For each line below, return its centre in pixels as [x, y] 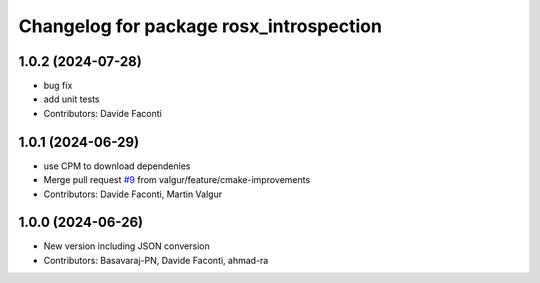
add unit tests [71, 99]
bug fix [58, 86]
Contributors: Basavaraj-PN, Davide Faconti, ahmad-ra [156, 260]
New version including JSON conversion [126, 246]
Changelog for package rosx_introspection [200, 26]
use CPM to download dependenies [117, 166]
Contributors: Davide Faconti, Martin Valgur [133, 194]
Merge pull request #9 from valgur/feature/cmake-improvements [177, 180]
